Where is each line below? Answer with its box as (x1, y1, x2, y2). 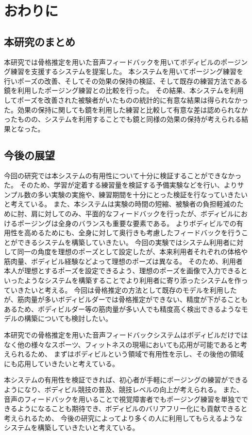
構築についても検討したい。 (24, 313, 112, 323)
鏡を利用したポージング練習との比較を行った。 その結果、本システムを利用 (4, 85, 244, 95)
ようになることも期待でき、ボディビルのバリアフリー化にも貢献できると (17, 403, 248, 414)
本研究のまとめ (4, 34, 75, 49)
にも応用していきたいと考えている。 (4, 358, 119, 368)
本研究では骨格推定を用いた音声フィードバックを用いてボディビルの (4, 57, 221, 67)
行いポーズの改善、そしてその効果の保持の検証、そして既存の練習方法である (4, 76, 248, 86)
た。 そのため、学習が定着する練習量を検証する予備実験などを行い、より (4, 180, 237, 190)
